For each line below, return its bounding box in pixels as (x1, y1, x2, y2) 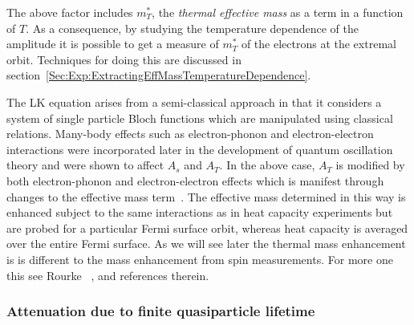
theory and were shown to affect (6, 156, 164, 173)
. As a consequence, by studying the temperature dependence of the (26, 19, 359, 36)
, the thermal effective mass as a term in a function (152, 4, 404, 20)
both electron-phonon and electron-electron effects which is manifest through (6, 172, 384, 189)
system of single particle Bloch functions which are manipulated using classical (6, 109, 393, 126)
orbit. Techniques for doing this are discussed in (6, 51, 241, 67)
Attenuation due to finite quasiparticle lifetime (6, 301, 315, 321)
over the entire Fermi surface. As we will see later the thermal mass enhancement (6, 235, 406, 252)
